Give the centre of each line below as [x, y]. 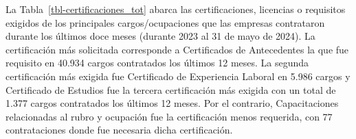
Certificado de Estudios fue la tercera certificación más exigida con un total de [171, 89]
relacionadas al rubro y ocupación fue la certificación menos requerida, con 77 [169, 116]
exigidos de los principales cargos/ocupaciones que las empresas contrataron [165, 22]
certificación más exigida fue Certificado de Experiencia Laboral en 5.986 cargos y [178, 76]
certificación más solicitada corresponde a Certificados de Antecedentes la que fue [177, 49]
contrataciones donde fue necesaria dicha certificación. [119, 130]
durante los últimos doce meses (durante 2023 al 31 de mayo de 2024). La [160, 36]
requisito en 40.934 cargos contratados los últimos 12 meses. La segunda [157, 63]
